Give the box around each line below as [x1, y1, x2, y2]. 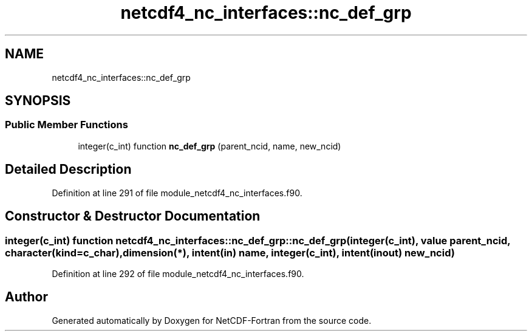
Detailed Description [5, 162, 132, 177]
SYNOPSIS [5, 93, 71, 109]
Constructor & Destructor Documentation [5, 208, 261, 224]
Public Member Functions [5, 118, 128, 131]
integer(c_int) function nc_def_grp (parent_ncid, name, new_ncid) [78, 140, 341, 151]
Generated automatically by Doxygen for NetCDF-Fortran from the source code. [52, 315, 372, 326]
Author [5, 289, 48, 305]
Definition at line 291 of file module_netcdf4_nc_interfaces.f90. [52, 187, 302, 198]
